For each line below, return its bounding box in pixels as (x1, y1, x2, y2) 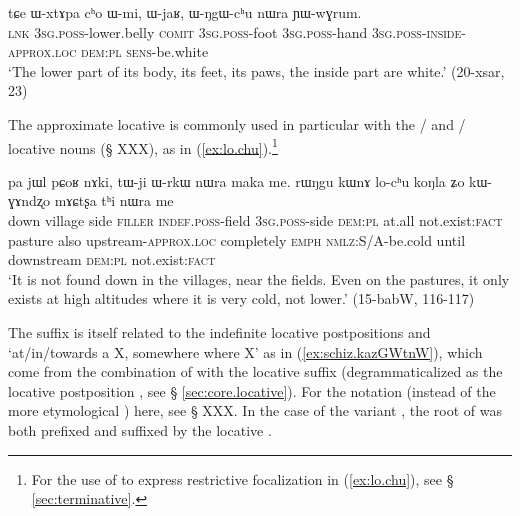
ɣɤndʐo (8, 190, 50, 211)
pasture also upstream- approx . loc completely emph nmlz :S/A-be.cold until (8, 229, 466, 250)
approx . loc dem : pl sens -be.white (8, 41, 209, 62)
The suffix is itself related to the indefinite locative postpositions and (8, 321, 431, 342)
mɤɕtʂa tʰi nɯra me (54, 190, 174, 211)
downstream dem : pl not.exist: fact (8, 249, 216, 270)
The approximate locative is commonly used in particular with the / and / (8, 113, 466, 134)
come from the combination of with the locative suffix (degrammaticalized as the (8, 361, 503, 382)
